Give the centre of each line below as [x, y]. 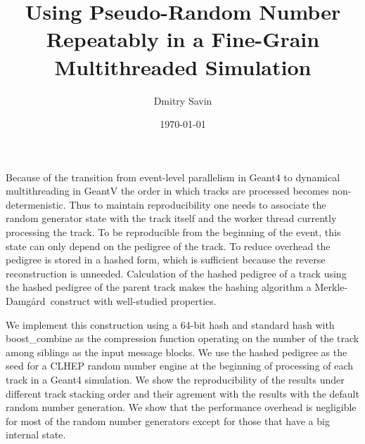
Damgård [26, 301]
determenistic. [36, 204]
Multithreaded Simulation [183, 66]
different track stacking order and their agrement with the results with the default [182, 393]
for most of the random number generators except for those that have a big [168, 420]
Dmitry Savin [183, 100]
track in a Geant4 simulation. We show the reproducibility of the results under [175, 379]
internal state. [36, 435]
